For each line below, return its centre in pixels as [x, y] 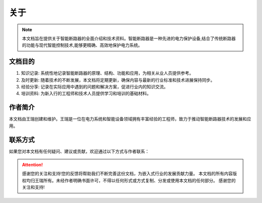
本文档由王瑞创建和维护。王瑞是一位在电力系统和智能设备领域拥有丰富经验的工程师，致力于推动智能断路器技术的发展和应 [130, 119]
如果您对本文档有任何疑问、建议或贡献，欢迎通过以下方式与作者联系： [79, 151]
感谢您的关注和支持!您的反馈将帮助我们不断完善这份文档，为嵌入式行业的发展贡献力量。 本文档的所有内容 [127, 174]
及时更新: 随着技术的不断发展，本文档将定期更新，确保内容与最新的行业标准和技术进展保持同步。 [118, 80]
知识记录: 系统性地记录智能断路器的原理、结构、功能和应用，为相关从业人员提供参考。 [107, 73]
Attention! [33, 165]
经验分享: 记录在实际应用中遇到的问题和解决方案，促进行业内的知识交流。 [95, 87]
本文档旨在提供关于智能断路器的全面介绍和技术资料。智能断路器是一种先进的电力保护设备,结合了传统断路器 [129, 38]
